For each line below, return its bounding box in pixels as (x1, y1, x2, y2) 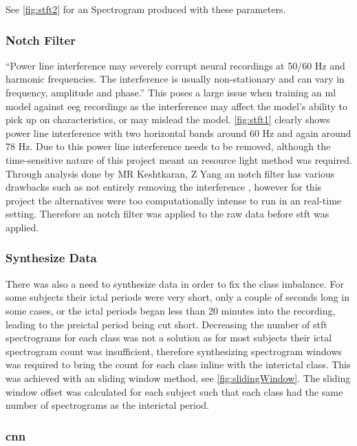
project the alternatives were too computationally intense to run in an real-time (6, 193, 342, 207)
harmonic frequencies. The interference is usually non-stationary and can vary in (6, 72, 345, 86)
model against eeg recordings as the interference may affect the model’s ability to (6, 98, 348, 113)
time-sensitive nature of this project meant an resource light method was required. (6, 152, 352, 167)
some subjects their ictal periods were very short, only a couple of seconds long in (6, 290, 350, 304)
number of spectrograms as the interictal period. (6, 398, 209, 412)
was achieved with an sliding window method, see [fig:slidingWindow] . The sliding (6, 370, 351, 385)
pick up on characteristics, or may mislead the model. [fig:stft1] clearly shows (6, 112, 330, 127)
